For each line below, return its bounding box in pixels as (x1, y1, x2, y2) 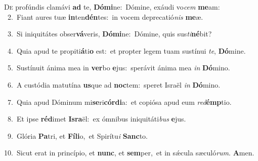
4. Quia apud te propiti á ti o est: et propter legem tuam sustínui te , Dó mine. (7, 45, 246, 56)
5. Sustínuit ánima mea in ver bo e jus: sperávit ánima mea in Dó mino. (7, 62, 230, 73)
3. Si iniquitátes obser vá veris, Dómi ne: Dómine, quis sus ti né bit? (7, 28, 212, 39)
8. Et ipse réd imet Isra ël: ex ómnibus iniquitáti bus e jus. (7, 113, 186, 124)
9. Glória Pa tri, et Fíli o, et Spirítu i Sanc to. (7, 130, 148, 141)
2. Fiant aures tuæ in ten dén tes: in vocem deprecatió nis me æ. (7, 11, 203, 22)
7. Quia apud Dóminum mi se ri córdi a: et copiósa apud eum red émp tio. (7, 96, 232, 107)
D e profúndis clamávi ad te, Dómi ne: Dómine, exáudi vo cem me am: (4, 2, 220, 12)
